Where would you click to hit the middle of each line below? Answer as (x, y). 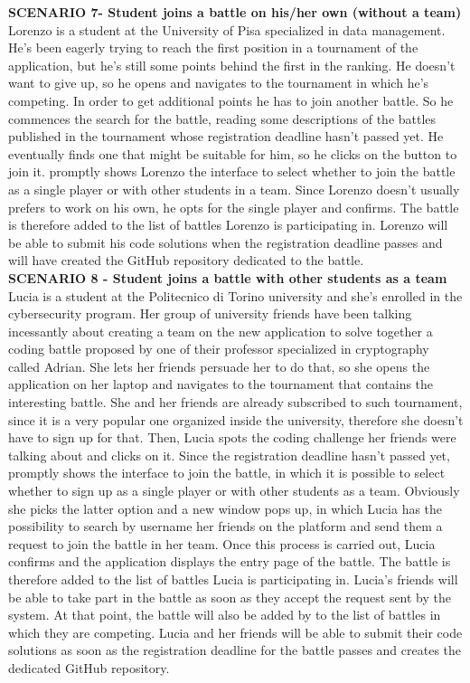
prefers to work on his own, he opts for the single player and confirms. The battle (234, 207)
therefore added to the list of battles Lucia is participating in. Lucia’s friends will (233, 579)
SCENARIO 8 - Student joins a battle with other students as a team (228, 277)
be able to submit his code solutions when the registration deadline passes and (226, 242)
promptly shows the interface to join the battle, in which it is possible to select (227, 473)
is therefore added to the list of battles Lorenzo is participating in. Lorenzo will (228, 225)
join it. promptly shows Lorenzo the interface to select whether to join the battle (232, 171)
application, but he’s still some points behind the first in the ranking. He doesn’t (232, 65)
